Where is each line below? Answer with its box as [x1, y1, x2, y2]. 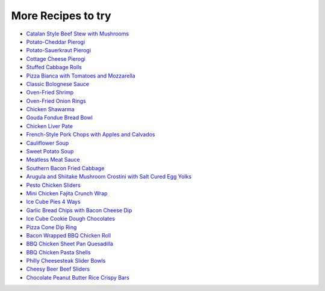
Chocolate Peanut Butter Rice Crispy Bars [26, 274, 129, 281]
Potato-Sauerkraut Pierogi [26, 47, 91, 54]
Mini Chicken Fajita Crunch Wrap [26, 189, 108, 197]
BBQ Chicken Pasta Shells [26, 248, 91, 256]
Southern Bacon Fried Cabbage [26, 164, 105, 171]
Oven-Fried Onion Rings [26, 97, 87, 105]
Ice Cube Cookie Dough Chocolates [26, 215, 116, 222]
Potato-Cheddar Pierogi [26, 38, 85, 45]
